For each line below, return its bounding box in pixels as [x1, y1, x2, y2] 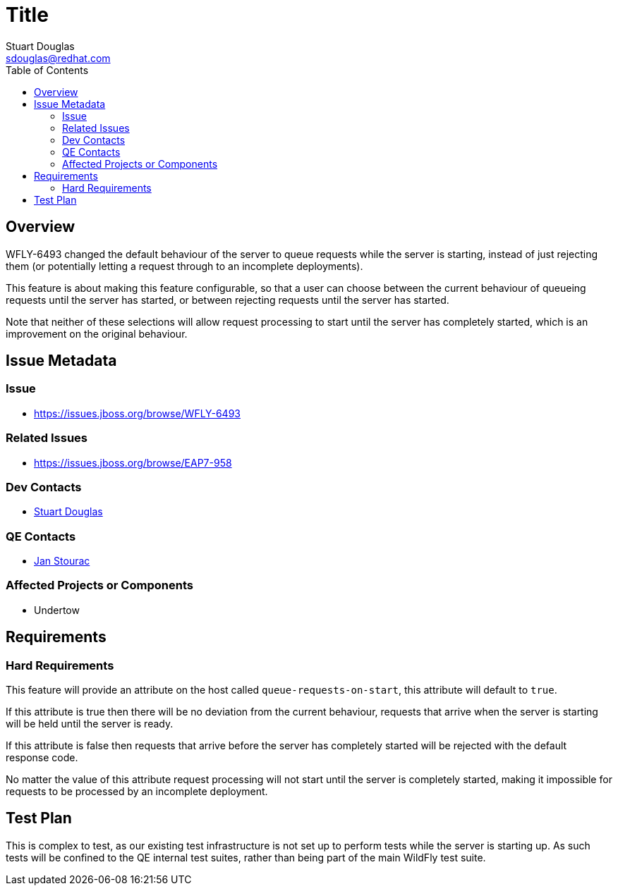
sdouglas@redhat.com [6, 51, 111, 64]
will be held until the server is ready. [6, 718, 174, 730]
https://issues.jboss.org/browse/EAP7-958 [34, 456, 232, 469]
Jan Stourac [34, 555, 90, 567]
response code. [6, 751, 78, 764]
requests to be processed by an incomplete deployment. [6, 785, 268, 798]
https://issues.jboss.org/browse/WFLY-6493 [34, 407, 241, 419]
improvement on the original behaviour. [6, 327, 188, 340]
